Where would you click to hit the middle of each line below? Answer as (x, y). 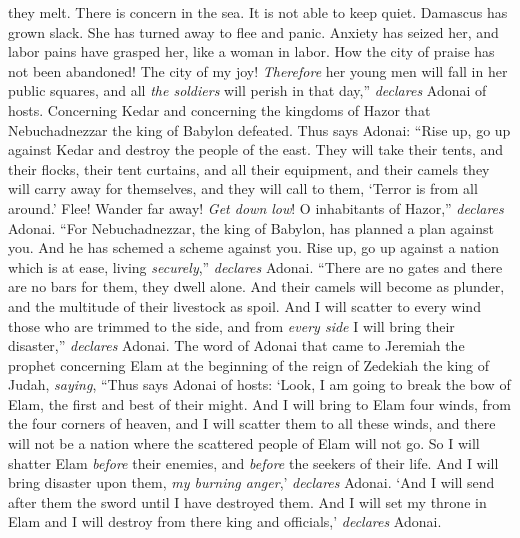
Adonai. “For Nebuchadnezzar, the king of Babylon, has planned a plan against (251, 227)
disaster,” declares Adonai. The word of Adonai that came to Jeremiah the (236, 345)
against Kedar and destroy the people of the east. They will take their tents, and (256, 149)
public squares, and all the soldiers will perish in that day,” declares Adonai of (247, 90)
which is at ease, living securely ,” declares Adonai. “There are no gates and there (255, 266)
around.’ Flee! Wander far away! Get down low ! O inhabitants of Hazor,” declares (256, 207)
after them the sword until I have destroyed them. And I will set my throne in (247, 501)
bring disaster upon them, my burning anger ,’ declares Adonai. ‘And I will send (251, 482)
